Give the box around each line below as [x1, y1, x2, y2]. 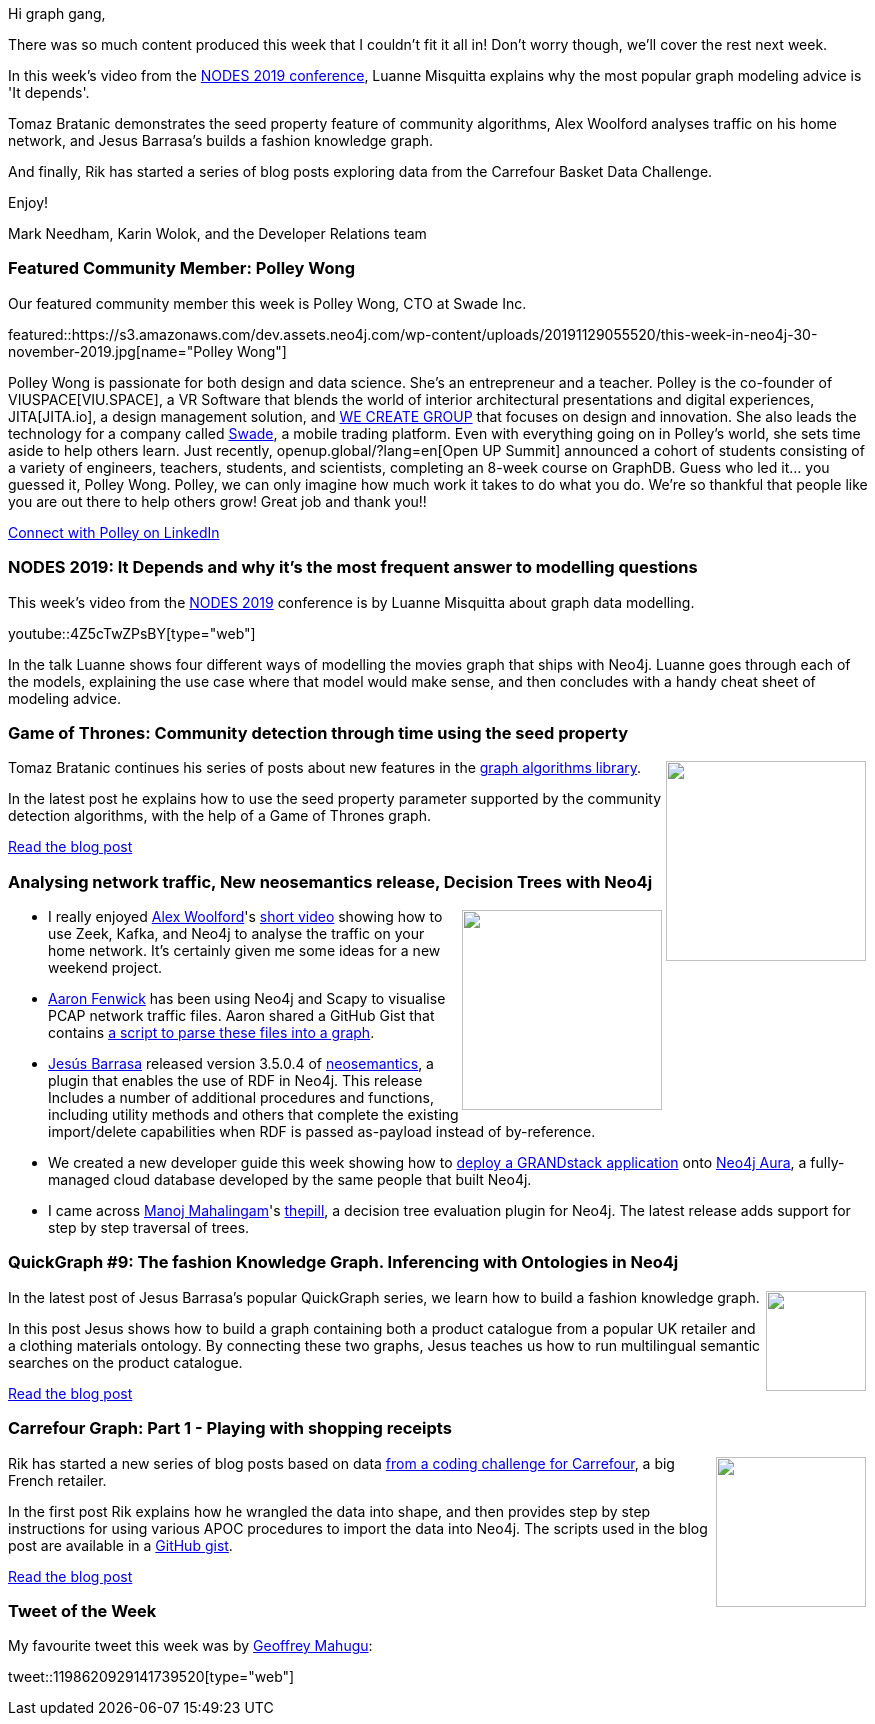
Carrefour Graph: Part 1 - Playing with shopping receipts [8, 1418, 452, 1439]
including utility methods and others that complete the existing [48, 1106, 459, 1123]
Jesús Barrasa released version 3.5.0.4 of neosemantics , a [48, 1055, 434, 1072]
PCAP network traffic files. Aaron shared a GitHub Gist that [48, 1007, 435, 1024]
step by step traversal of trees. [48, 1219, 250, 1236]
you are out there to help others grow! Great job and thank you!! [8, 492, 427, 510]
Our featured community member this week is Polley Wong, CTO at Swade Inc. [8, 294, 527, 312]
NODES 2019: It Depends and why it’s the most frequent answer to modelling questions [8, 557, 698, 578]
